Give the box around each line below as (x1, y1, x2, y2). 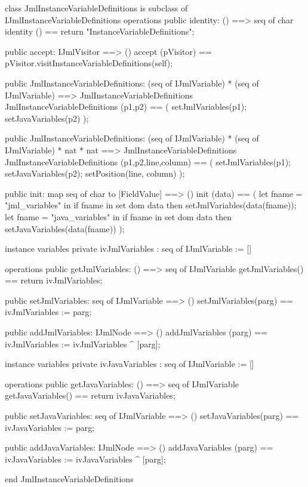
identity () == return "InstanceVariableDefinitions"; (5, 25, 195, 38)
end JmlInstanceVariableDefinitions (5, 473, 134, 485)
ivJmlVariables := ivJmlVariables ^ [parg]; (5, 337, 161, 350)
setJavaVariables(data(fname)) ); (5, 222, 125, 235)
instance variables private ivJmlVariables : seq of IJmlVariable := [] (5, 242, 252, 255)
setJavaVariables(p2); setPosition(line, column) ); (5, 167, 185, 180)
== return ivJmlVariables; (5, 274, 103, 286)
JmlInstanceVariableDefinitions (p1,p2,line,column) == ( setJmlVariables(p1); (5, 155, 291, 168)
